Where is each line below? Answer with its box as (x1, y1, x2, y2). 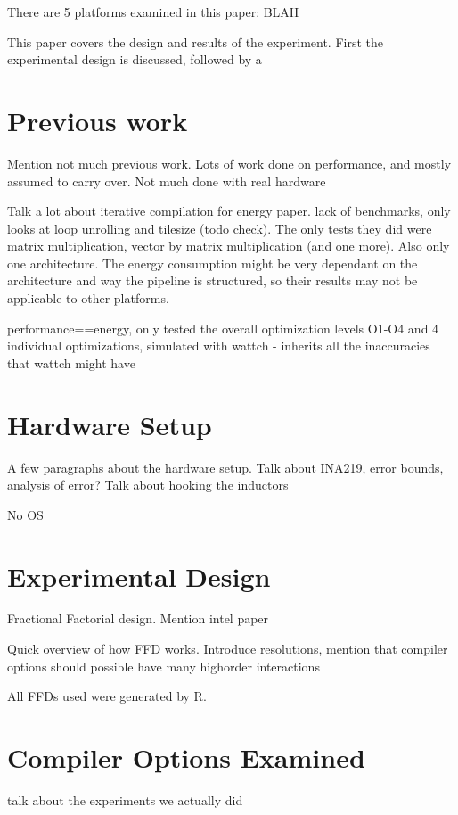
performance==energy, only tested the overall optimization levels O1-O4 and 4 (7, 318, 439, 337)
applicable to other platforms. (7, 289, 169, 308)
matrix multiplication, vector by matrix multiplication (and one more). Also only (7, 236, 450, 255)
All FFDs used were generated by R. (7, 687, 207, 705)
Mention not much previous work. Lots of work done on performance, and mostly (7, 153, 452, 172)
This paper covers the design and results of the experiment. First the (7, 32, 384, 51)
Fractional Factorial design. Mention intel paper (7, 609, 269, 628)
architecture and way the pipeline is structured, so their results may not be (7, 271, 418, 290)
